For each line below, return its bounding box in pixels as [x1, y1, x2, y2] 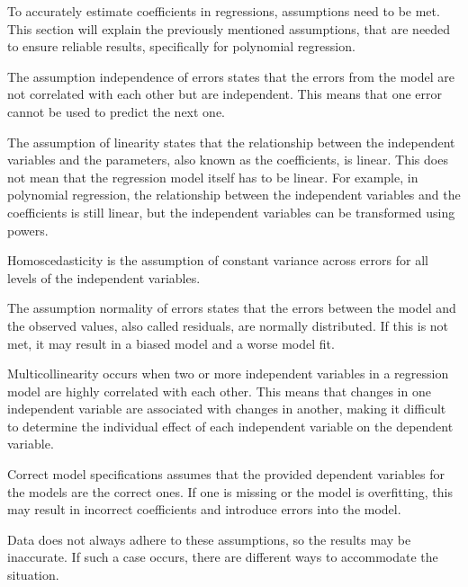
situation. [7, 565, 59, 584]
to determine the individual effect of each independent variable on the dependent [7, 416, 454, 435]
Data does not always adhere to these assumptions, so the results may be [7, 529, 411, 548]
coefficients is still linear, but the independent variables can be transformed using [7, 202, 455, 221]
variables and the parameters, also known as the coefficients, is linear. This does [7, 150, 448, 169]
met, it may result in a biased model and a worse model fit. [7, 334, 335, 352]
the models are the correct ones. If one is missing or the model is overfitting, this [7, 482, 453, 501]
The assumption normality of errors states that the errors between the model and [7, 298, 456, 317]
